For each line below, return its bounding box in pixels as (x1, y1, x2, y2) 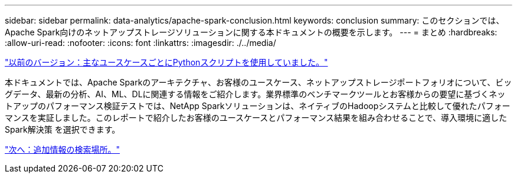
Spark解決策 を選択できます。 (5, 124, 120, 134)
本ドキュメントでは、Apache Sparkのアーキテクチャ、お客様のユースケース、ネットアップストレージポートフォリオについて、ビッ (5, 77, 512, 87)
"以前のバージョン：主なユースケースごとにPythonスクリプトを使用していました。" (5, 57, 328, 67)
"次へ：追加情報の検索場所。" (5, 144, 120, 154)
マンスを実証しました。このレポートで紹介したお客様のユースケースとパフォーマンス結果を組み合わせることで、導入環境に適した (5, 113, 508, 123)
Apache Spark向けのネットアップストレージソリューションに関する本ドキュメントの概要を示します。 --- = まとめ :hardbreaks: (5, 27, 498, 37)
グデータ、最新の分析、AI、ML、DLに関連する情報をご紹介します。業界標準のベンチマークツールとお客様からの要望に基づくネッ (5, 89, 506, 99)
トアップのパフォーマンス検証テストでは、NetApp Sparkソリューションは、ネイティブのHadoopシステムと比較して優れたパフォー (5, 101, 511, 111)
